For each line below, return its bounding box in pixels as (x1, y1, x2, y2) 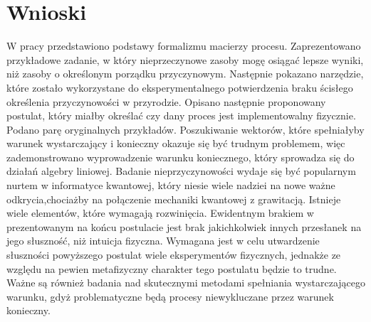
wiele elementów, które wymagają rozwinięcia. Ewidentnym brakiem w (6, 205, 314, 220)
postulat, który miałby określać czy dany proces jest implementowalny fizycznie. (6, 108, 356, 123)
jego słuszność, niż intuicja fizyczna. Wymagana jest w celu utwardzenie (6, 233, 320, 248)
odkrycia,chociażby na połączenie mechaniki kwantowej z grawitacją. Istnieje (6, 191, 341, 206)
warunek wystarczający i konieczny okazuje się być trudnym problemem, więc (6, 136, 345, 151)
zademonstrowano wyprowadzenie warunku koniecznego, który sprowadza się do (6, 149, 355, 164)
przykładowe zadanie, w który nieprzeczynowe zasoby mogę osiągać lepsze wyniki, (6, 52, 364, 67)
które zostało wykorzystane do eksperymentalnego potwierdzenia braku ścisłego (6, 80, 353, 95)
